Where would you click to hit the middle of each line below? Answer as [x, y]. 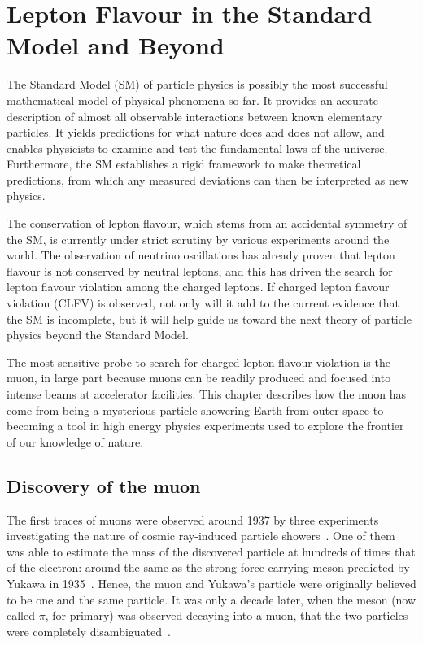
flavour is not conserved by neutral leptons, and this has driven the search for [200, 270]
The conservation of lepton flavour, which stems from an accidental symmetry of [207, 223]
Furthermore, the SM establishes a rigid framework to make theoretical [184, 164]
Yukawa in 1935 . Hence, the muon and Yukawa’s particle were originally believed [211, 583]
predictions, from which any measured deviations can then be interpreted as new [208, 179]
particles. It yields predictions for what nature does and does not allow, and [196, 132]
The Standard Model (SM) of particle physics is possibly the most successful [197, 84]
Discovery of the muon [104, 485]
